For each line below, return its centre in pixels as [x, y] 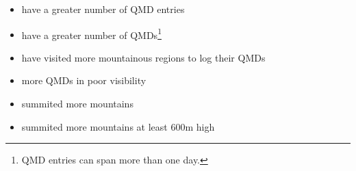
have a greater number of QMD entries [103, 9]
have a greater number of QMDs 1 [91, 34]
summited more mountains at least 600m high [118, 126]
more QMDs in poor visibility [84, 80]
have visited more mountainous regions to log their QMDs [143, 57]
